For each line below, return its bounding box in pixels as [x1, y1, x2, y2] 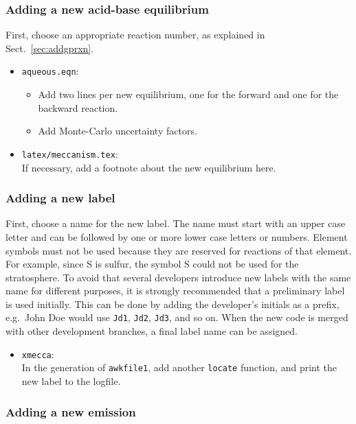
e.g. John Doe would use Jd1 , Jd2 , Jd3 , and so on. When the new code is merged [5, 310, 348, 325]
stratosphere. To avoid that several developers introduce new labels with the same [5, 270, 351, 284]
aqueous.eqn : [21, 64, 79, 78]
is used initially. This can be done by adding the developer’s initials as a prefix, [5, 296, 340, 311]
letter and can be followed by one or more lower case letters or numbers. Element [5, 229, 348, 244]
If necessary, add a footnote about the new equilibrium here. [21, 160, 276, 174]
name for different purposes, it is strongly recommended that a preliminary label [5, 283, 345, 298]
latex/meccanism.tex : [21, 146, 118, 161]
